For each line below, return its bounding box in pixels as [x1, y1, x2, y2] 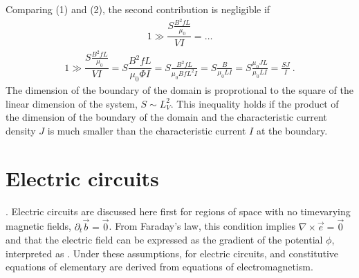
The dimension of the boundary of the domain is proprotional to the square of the [6, 83, 353, 97]
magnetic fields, [6, 219, 71, 233]
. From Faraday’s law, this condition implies [109, 219, 296, 233]
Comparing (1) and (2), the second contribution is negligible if [6, 2, 270, 16]
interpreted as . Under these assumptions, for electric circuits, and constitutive [6, 246, 339, 260]
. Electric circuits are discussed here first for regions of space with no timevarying [6, 203, 351, 218]
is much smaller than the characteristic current [47, 123, 246, 138]
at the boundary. [256, 123, 328, 138]
